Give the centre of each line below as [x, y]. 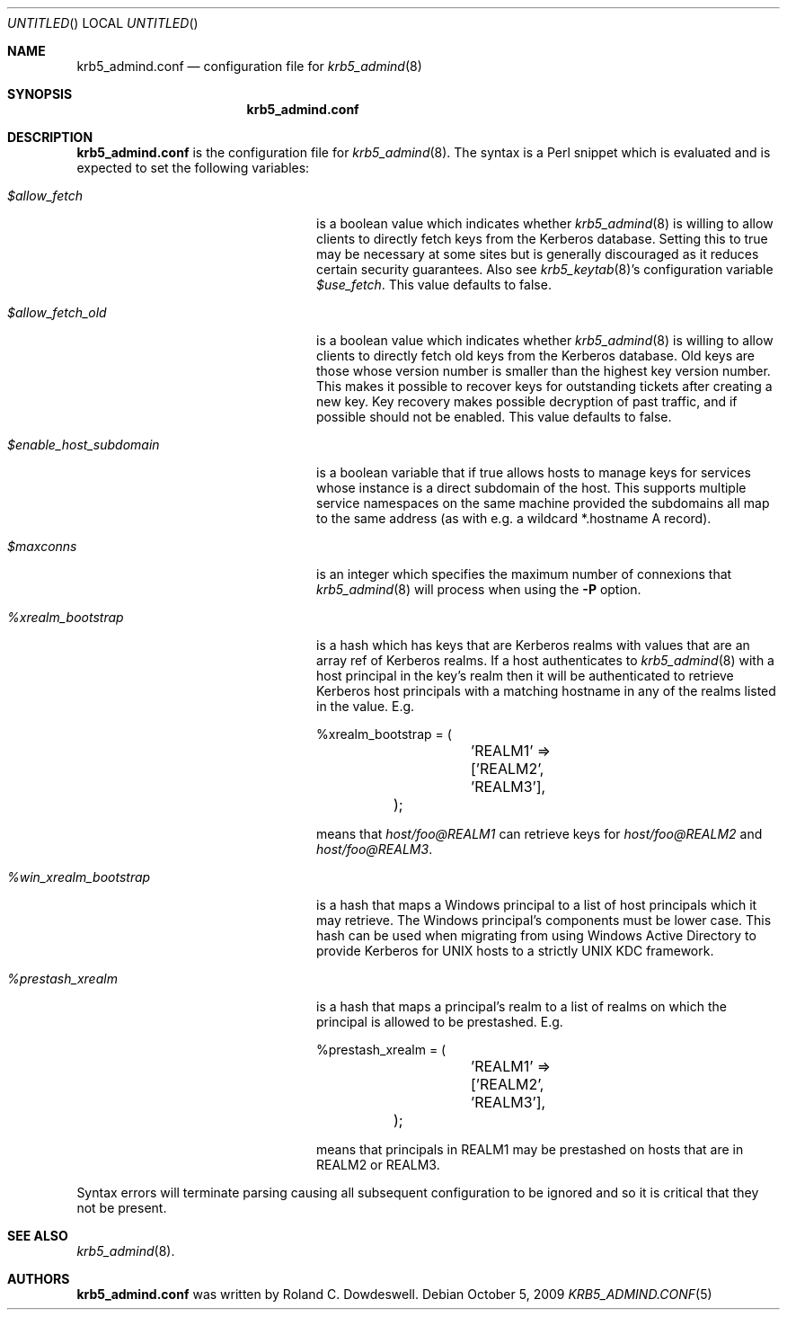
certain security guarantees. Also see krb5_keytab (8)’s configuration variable [545, 269]
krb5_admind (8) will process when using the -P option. [479, 589]
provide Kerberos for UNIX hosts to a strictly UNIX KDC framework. [515, 951]
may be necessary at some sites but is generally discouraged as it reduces [538, 254]
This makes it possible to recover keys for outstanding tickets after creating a [544, 386]
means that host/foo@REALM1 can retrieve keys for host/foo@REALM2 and [539, 834]
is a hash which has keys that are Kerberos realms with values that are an [533, 645]
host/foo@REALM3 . [375, 849]
